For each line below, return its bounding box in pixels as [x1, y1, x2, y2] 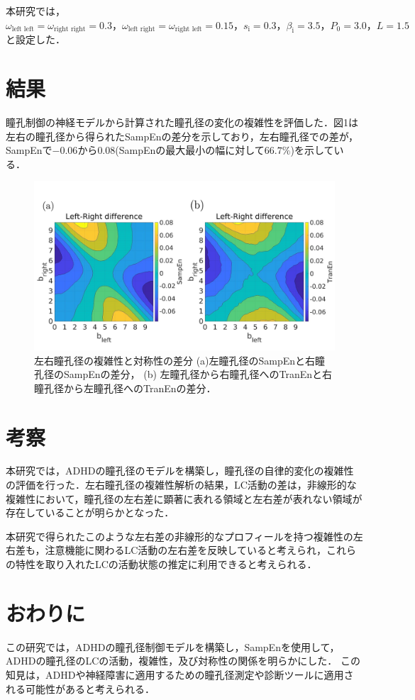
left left [11, 26, 34, 33]
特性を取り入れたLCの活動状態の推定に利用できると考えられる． [15, 557, 317, 572]
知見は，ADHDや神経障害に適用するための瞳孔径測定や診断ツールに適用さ [6, 667, 354, 682]
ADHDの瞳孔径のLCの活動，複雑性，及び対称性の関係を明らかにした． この [6, 653, 360, 668]
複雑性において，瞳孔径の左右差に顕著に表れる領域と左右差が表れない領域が [6, 491, 363, 506]
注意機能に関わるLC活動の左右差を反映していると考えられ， [45, 543, 326, 557]
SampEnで [6, 143, 52, 157]
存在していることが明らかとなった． [6, 505, 175, 520]
